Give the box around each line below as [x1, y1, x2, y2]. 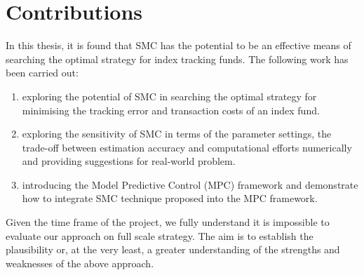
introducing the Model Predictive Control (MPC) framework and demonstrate [22, 177, 358, 192]
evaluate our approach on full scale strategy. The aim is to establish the [6, 228, 314, 243]
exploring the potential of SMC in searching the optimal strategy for [22, 88, 317, 103]
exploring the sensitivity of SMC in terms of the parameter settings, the [22, 126, 332, 141]
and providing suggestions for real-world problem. [22, 154, 236, 168]
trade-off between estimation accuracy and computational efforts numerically [22, 140, 352, 154]
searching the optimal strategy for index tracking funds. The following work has [6, 51, 349, 66]
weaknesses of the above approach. [6, 255, 154, 270]
